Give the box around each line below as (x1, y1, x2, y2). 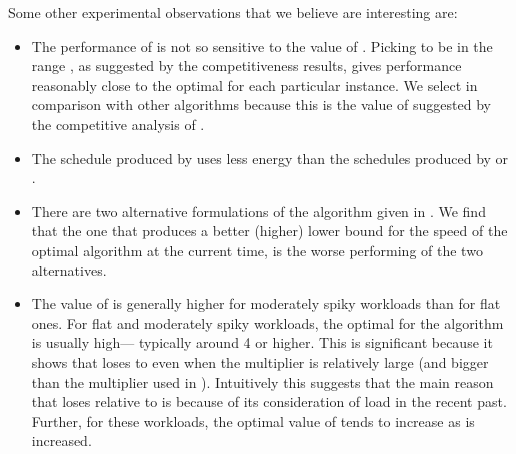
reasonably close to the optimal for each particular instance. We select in (31, 74, 478, 95)
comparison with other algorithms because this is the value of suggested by (31, 94, 491, 115)
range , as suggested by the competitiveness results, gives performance (31, 55, 462, 76)
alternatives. (31, 259, 107, 280)
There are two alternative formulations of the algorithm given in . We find (31, 200, 486, 221)
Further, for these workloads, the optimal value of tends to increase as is (31, 410, 475, 431)
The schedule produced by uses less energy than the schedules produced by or (31, 147, 509, 168)
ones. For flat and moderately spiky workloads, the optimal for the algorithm (31, 312, 504, 333)
